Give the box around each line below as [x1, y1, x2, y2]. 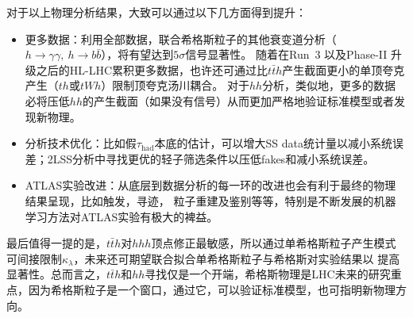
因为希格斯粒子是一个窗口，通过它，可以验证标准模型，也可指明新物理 [28, 281, 396, 297]
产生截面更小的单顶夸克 [282, 61, 405, 78]
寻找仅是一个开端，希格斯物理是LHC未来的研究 [145, 266, 391, 282]
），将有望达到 [101, 46, 174, 63]
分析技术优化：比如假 [25, 135, 137, 151]
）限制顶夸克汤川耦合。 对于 [101, 77, 249, 94]
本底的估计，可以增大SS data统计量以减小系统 [154, 135, 392, 151]
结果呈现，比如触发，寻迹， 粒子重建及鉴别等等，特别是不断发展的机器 [25, 192, 396, 209]
